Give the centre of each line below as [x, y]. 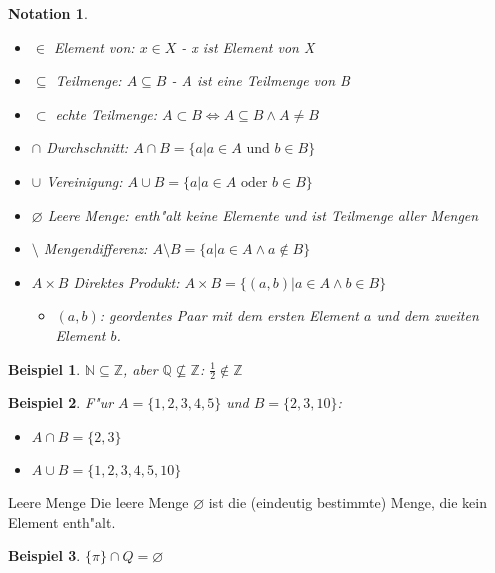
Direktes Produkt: [126, 281]
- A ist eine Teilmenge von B [260, 80]
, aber [140, 368]
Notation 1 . [48, 13]
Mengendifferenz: [95, 248]
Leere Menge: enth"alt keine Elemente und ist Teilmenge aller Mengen [263, 214]
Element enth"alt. [62, 521]
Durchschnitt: [87, 147]
